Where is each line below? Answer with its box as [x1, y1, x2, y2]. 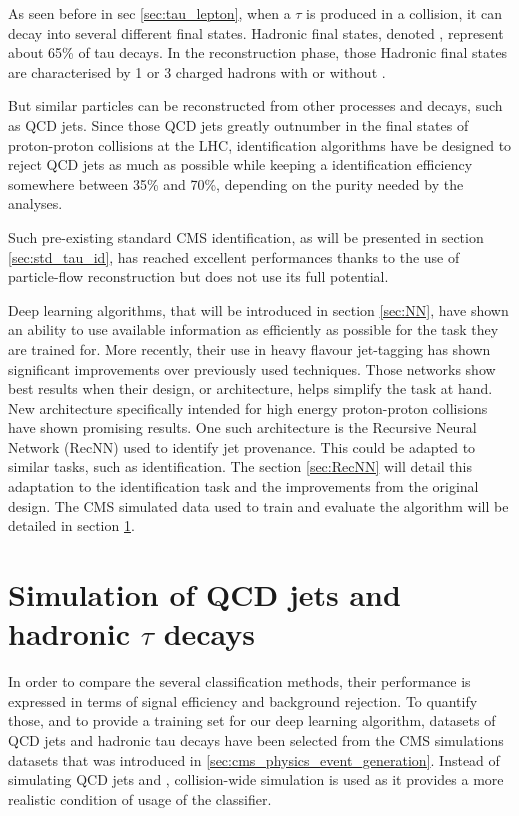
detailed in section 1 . [8, 515, 135, 536]
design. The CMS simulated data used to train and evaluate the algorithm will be [8, 495, 509, 516]
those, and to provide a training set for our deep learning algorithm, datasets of [8, 710, 496, 731]
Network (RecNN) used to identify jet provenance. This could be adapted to [8, 436, 476, 457]
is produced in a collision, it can [306, 3, 502, 23]
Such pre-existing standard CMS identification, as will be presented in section [8, 226, 484, 247]
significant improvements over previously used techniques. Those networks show [8, 358, 496, 379]
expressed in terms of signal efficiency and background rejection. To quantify [8, 690, 478, 711]
